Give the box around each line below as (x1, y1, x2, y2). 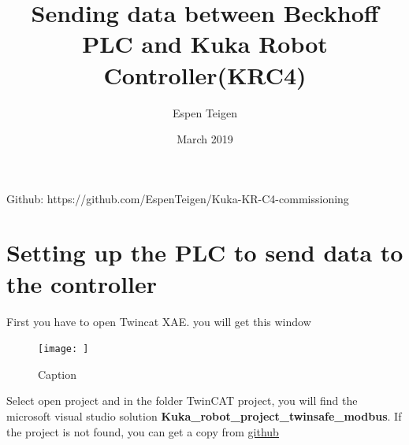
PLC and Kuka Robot (82, 28, 328, 60)
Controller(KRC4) (103, 58, 307, 91)
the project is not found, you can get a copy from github (6, 423, 279, 439)
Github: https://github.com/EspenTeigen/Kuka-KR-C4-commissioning (6, 190, 349, 206)
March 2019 (177, 131, 233, 147)
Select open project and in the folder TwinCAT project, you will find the (6, 392, 358, 409)
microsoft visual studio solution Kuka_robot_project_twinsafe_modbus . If (6, 408, 402, 425)
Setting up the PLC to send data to (6, 236, 403, 269)
